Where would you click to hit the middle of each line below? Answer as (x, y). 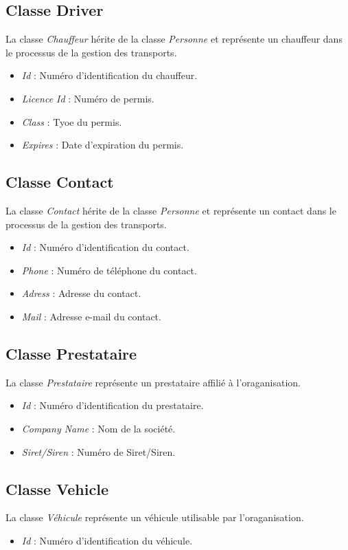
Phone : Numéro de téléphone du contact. (109, 270)
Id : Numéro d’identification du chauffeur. (109, 75)
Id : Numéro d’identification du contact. (105, 247)
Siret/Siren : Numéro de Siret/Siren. (98, 451)
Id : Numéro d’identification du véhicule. (107, 540)
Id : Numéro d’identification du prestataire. (113, 405)
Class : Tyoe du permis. (72, 121)
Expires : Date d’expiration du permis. (103, 145)
